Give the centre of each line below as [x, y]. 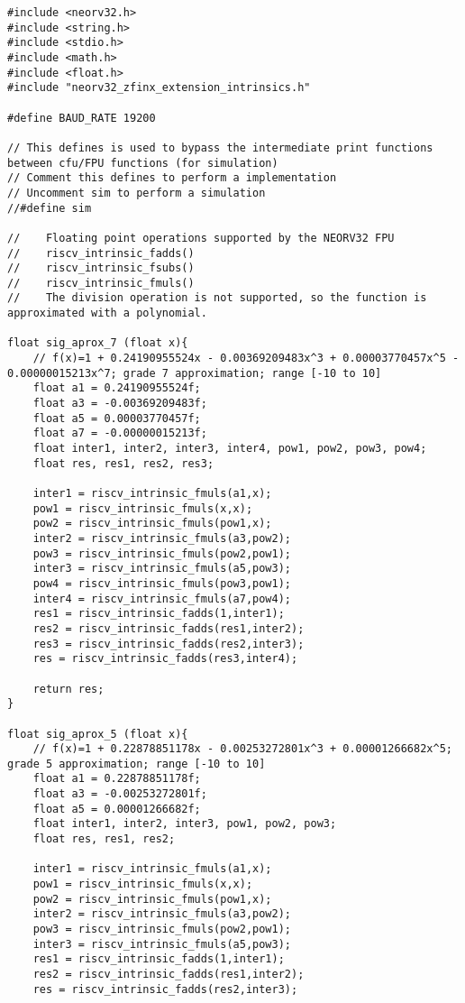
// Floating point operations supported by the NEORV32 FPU [201, 238]
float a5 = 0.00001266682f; [117, 809]
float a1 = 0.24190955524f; [117, 388]
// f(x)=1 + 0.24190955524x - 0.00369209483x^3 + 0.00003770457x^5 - [246, 359]
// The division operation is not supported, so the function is [217, 298]
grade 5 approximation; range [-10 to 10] [137, 764]
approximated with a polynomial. [107, 313]
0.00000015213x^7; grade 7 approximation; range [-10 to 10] [195, 373]
